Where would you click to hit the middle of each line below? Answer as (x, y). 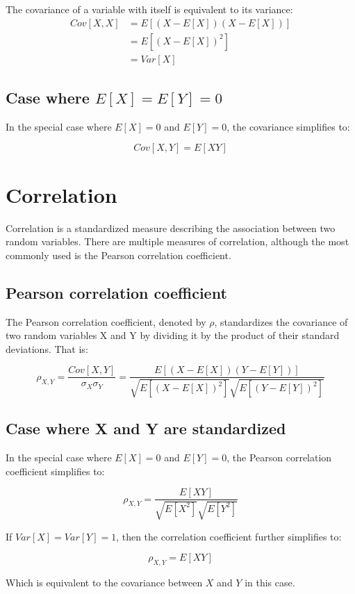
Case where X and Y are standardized (146, 428)
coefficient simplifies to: (55, 471)
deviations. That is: (47, 348)
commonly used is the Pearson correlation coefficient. (118, 255)
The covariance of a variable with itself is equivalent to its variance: (149, 9)
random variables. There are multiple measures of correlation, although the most (177, 241)
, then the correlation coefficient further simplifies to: (229, 536)
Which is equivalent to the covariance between (104, 583)
